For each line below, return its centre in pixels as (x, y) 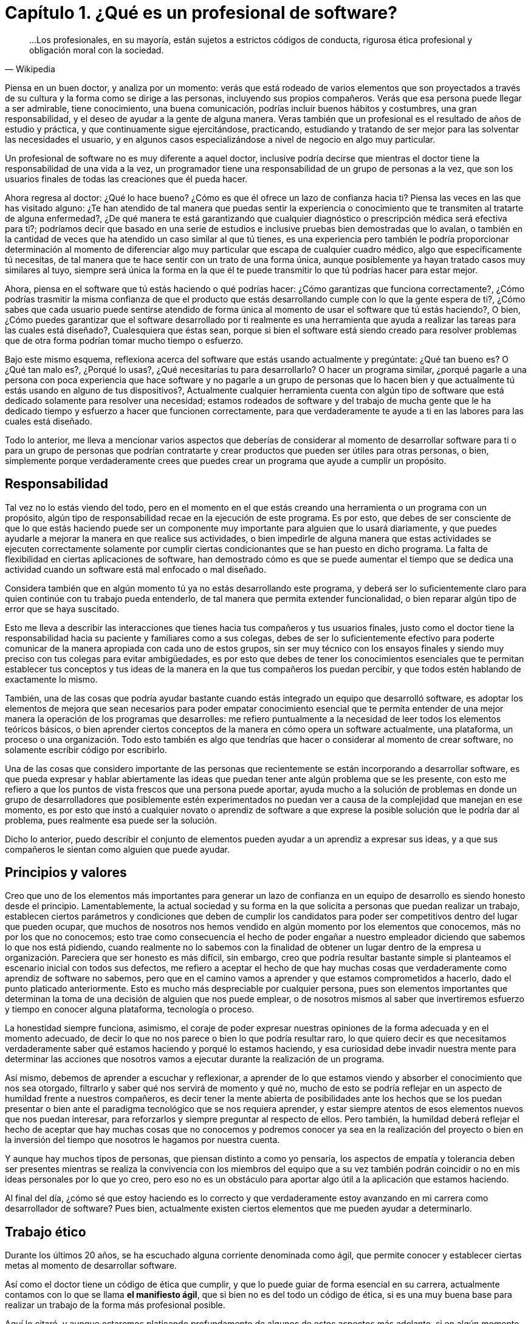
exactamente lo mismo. (51, 679)
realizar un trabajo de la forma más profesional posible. (115, 1305)
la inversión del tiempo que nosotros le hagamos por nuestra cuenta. (142, 1140)
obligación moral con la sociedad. (97, 50)
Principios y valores (66, 873)
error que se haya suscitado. (62, 609)
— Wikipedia (30, 69)
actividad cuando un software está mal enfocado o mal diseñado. (135, 569)
